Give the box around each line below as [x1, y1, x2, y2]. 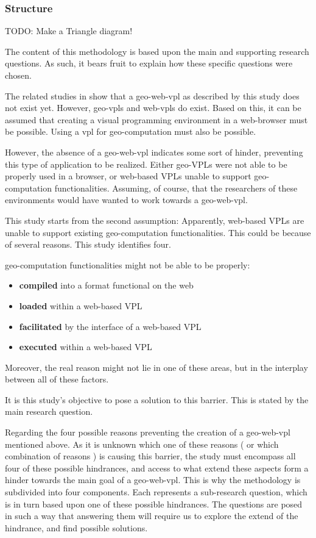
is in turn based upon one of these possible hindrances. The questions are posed [5, 497, 303, 510]
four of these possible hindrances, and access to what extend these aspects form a [5, 461, 309, 474]
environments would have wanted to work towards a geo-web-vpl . [5, 193, 248, 206]
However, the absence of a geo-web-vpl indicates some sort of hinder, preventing [5, 145, 303, 158]
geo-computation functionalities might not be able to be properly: [5, 258, 250, 271]
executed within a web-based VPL [19, 340, 152, 353]
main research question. [5, 405, 93, 418]
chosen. [5, 69, 32, 81]
